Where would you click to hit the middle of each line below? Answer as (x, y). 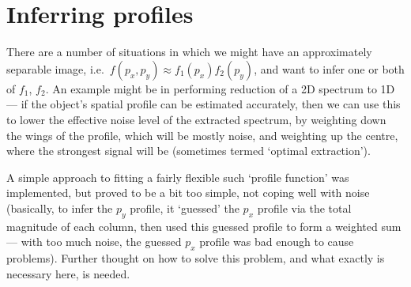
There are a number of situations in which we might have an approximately (189, 52)
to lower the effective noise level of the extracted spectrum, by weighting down (196, 119)
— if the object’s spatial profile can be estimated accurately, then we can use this (204, 104)
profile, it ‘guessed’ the (185, 208)
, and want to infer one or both (329, 68)
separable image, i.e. (55, 68)
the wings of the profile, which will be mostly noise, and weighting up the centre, (202, 135)
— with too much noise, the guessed (94, 242)
